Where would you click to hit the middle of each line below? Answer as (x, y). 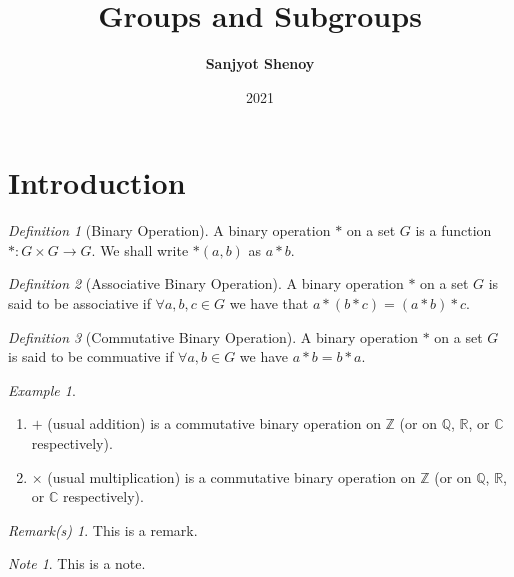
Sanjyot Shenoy (260, 63)
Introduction (97, 182)
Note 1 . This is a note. (77, 563)
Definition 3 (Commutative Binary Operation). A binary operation (213, 336)
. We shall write (140, 249)
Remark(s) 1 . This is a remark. (103, 529)
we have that (269, 303)
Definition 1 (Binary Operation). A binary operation (169, 230)
